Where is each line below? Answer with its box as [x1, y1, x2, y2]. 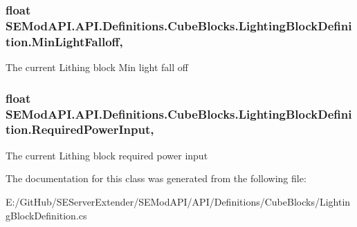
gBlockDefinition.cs [6, 208, 87, 222]
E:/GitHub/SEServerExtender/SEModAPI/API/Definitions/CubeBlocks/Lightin [6, 194, 351, 208]
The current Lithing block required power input [6, 148, 208, 162]
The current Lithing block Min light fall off [6, 60, 188, 75]
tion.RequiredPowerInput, [6, 121, 154, 138]
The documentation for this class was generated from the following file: [6, 171, 306, 186]
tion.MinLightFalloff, [6, 32, 123, 50]
